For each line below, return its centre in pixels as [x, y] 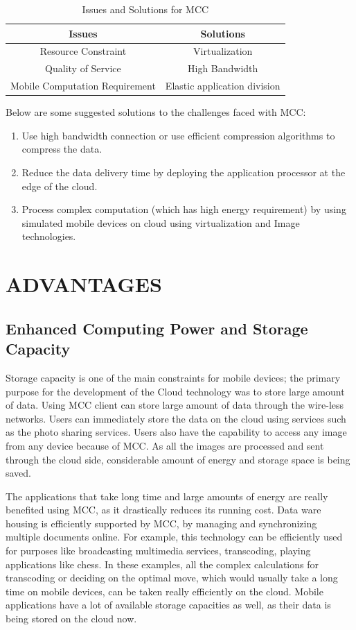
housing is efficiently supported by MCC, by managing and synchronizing [161, 523]
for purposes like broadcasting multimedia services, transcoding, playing [158, 551]
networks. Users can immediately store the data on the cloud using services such [176, 418]
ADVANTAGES [84, 284]
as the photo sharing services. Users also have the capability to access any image [176, 432]
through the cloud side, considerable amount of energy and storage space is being [178, 459]
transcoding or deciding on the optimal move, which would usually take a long [172, 578]
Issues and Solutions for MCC [145, 9]
